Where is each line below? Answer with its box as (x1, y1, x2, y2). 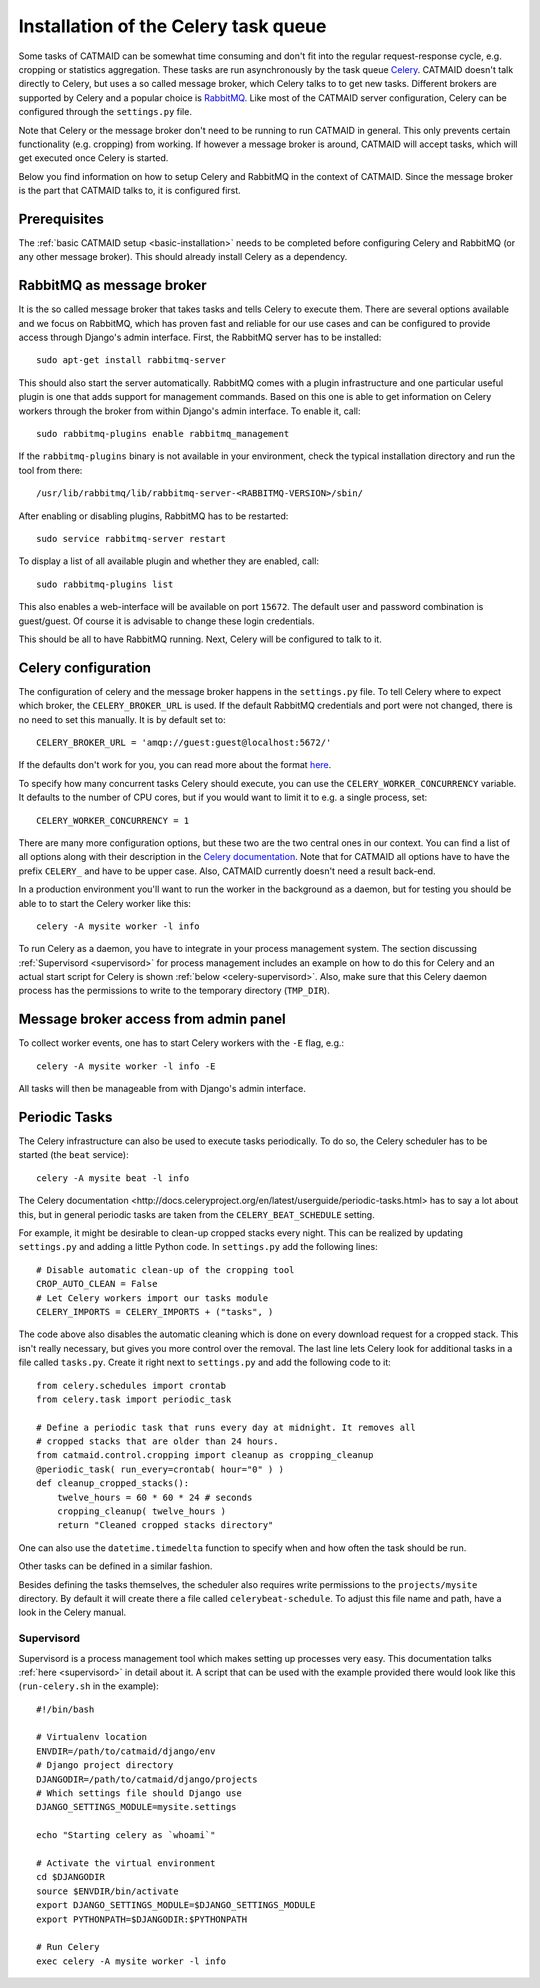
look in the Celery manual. (18, 1606, 127, 1619)
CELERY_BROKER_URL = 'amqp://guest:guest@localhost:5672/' (36, 736, 332, 748)
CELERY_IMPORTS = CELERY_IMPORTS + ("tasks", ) (36, 1306, 274, 1317)
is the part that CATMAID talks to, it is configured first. (18, 185, 242, 197)
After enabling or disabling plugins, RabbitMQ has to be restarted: (18, 510, 289, 522)
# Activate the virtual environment (36, 1857, 216, 1869)
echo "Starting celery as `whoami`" (36, 1830, 216, 1841)
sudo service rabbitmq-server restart (36, 533, 227, 544)
